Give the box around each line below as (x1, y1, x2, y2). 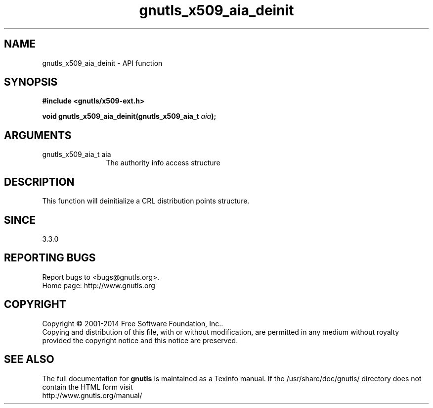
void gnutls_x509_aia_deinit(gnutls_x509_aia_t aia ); (42, 112, 216, 121)
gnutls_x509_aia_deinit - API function (42, 58, 163, 67)
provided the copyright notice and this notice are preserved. (42, 336, 238, 345)
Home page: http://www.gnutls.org (42, 281, 155, 290)
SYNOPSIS (4, 76, 58, 89)
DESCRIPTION (4, 175, 75, 188)
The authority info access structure (106, 158, 220, 167)
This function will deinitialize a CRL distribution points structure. (42, 197, 250, 205)
